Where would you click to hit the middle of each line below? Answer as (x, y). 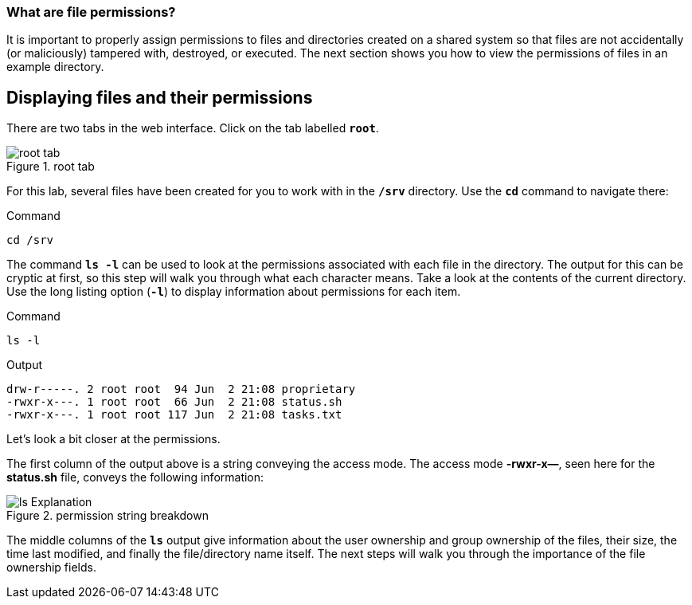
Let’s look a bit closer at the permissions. (113, 439)
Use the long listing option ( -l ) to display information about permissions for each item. (234, 292)
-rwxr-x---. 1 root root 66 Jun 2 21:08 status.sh (174, 402)
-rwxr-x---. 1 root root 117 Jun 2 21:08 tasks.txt (174, 415)
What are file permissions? (91, 12)
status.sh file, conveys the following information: (135, 477)
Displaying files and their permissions (160, 97)
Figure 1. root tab (51, 167)
